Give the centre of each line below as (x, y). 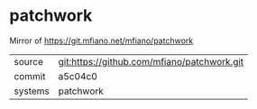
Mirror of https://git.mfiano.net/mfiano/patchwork (101, 41)
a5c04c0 (78, 76)
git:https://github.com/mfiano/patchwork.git (151, 61)
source (28, 61)
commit (30, 76)
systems (32, 91)
